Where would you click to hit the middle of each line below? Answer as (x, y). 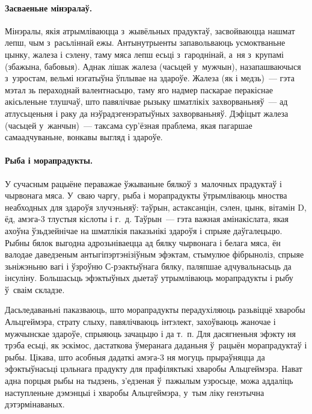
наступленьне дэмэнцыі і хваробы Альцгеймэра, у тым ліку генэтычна (135, 392)
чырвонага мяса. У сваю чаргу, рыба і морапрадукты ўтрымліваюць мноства (146, 195)
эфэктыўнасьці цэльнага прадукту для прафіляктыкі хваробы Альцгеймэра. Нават (154, 369)
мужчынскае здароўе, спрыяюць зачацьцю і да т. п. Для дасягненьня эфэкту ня (150, 333)
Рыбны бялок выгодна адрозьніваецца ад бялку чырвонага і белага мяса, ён (143, 242)
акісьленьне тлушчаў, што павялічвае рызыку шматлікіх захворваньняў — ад (146, 101)
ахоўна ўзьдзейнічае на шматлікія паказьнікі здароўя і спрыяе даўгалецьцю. (144, 230)
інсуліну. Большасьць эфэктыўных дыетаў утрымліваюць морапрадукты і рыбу (149, 278)
